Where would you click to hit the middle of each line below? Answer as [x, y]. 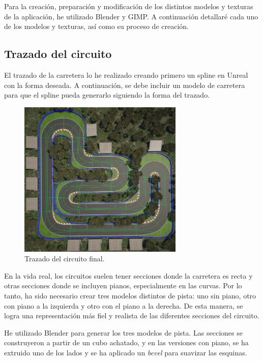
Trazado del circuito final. [65, 259]
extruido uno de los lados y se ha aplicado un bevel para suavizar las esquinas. [126, 353]
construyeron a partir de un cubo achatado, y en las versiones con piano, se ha [126, 342]
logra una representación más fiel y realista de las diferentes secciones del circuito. [132, 315]
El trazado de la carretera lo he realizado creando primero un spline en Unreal [126, 74]
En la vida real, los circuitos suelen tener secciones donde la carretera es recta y [128, 275]
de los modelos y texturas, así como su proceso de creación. [96, 26]
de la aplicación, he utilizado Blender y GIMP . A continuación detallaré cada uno [131, 16]
